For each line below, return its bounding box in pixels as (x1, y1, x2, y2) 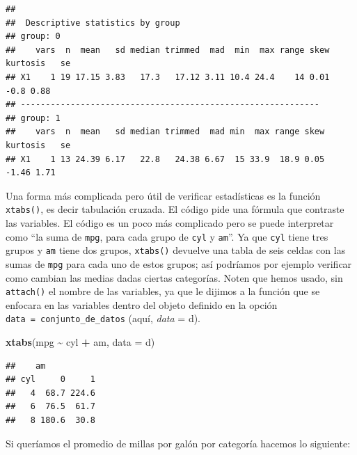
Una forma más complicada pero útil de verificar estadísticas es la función (6, 188, 321, 202)
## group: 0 (6, 31, 61, 42)
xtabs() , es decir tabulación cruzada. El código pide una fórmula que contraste (6, 202, 344, 216)
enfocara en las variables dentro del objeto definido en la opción (6, 297, 278, 312)
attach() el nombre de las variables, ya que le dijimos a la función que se (6, 284, 320, 298)
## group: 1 (6, 113, 61, 123)
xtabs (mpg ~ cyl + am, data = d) (6, 335, 155, 349)
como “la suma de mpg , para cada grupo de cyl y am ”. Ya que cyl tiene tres (6, 229, 328, 244)
